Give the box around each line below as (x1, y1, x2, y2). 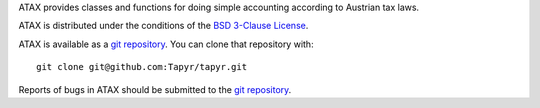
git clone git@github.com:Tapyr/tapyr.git (36, 61, 248, 73)
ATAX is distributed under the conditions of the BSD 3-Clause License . (18, 20, 309, 32)
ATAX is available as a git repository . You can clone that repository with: (18, 38, 314, 50)
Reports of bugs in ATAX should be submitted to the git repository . (18, 83, 292, 95)
